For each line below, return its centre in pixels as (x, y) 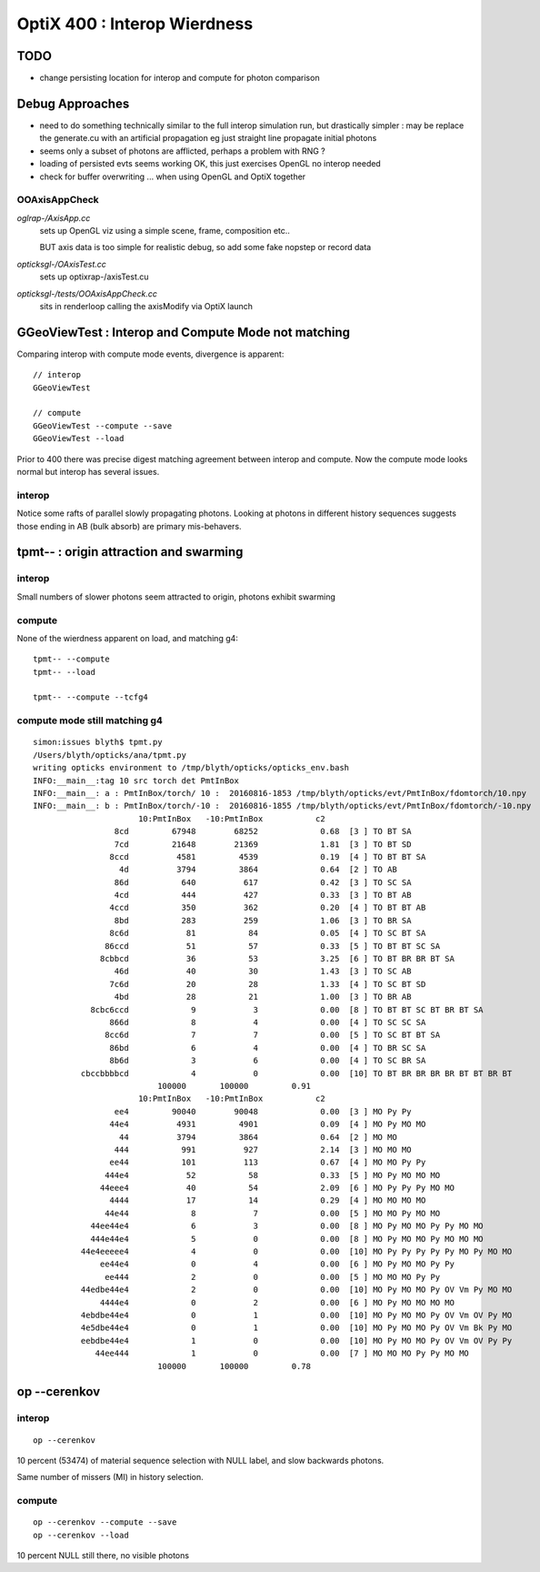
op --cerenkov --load (81, 1535)
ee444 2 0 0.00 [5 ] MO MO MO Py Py (273, 1277)
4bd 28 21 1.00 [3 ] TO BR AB (263, 997)
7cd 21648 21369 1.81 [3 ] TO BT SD (263, 844)
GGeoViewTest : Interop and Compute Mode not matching (183, 332)
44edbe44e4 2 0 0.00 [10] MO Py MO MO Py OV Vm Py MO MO (296, 1290)
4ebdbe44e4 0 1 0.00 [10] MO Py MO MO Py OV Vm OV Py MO (296, 1315)
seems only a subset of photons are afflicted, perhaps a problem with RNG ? (183, 151)
